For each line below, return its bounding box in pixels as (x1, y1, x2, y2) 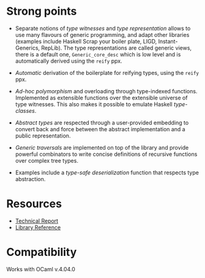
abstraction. (15, 175, 46, 182)
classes (15, 107, 35, 114)
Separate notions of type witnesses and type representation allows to (15, 25, 191, 32)
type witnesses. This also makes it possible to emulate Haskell (15, 100, 173, 108)
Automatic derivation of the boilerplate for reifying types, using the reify (15, 69, 199, 76)
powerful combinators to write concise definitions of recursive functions (15, 150, 198, 158)
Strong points (6, 4, 77, 18)
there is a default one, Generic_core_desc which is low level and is (15, 50, 181, 58)
